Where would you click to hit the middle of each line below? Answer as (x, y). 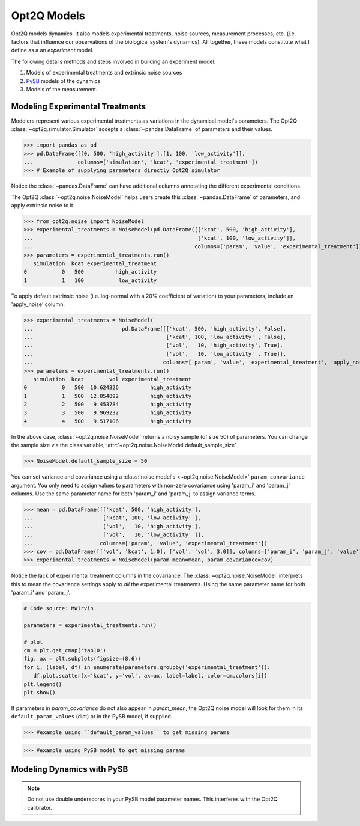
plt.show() (40, 692)
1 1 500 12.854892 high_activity (108, 396)
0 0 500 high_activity (90, 272)
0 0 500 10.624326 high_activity (108, 387)
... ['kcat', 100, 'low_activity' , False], (155, 337)
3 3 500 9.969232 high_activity (108, 413)
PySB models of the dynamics (63, 81)
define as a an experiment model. (52, 50)
